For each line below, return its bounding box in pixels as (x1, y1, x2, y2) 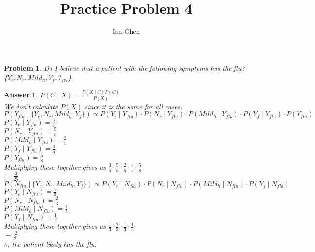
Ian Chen (112, 26, 140, 36)
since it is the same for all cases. (84, 101, 182, 111)
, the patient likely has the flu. (7, 239, 97, 249)
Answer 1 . (4, 90, 38, 100)
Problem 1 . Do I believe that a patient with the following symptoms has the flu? (4, 63, 245, 73)
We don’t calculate (4, 101, 58, 111)
